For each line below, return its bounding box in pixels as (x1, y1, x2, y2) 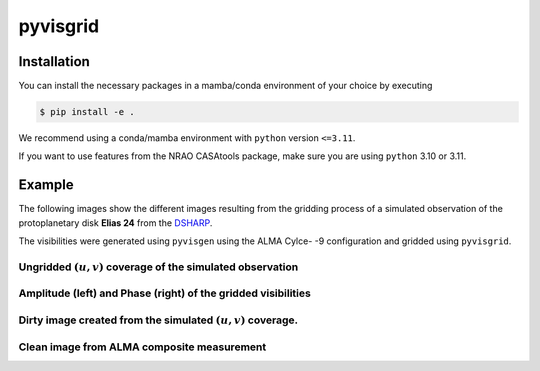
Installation (18, 53, 90, 70)
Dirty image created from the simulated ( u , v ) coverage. (18, 313, 299, 327)
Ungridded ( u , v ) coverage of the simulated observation (18, 260, 299, 274)
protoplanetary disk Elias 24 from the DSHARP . (18, 216, 213, 229)
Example (18, 176, 74, 194)
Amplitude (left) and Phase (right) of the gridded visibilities (18, 286, 312, 300)
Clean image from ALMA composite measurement (18, 340, 267, 354)
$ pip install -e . (39, 106, 135, 118)
